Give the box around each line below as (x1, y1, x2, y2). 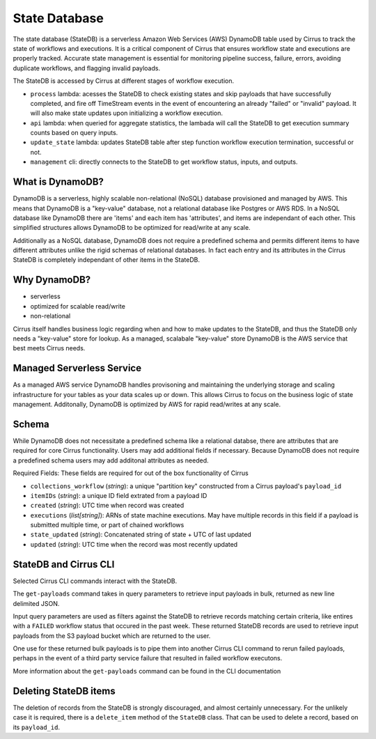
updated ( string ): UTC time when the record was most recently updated (30, 540, 238, 548)
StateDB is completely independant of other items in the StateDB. (13, 256, 200, 264)
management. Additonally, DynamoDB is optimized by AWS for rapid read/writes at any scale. (13, 400, 281, 409)
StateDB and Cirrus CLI (13, 558, 115, 570)
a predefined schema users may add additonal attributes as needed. (13, 456, 209, 465)
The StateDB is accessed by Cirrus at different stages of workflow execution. (13, 77, 235, 85)
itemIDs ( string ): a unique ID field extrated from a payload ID (30, 491, 207, 499)
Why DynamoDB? (13, 274, 91, 286)
